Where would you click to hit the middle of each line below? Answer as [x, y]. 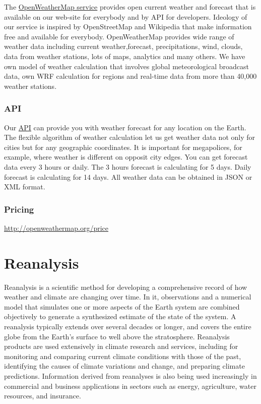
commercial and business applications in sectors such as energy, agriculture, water [130, 386]
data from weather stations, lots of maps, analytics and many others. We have [125, 56]
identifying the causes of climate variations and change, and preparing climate [124, 366]
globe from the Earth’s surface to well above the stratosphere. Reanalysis [117, 336]
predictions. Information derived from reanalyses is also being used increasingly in [130, 376]
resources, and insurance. [43, 396]
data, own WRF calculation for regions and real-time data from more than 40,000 [130, 76]
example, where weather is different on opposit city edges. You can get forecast [126, 157]
